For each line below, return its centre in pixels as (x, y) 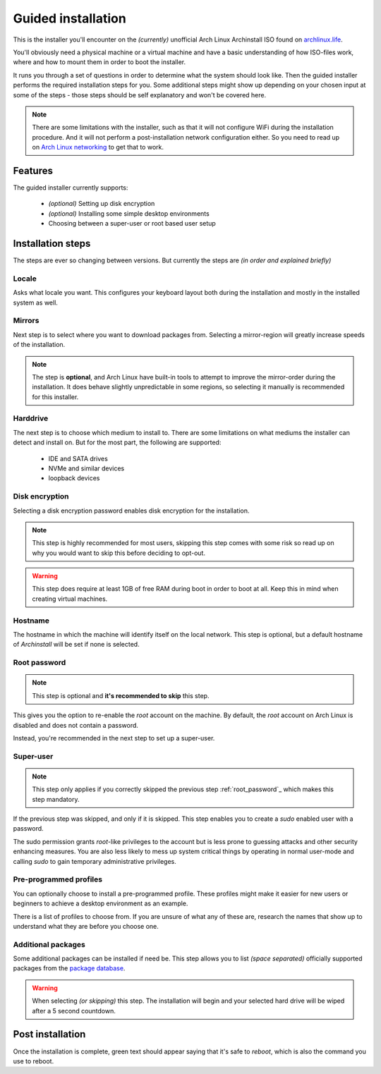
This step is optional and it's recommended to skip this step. (121, 695)
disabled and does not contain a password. (76, 725)
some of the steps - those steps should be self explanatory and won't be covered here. (140, 94)
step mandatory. (56, 799)
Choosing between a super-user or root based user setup (132, 224)
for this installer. (55, 397)
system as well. (35, 303)
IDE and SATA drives (78, 458)
